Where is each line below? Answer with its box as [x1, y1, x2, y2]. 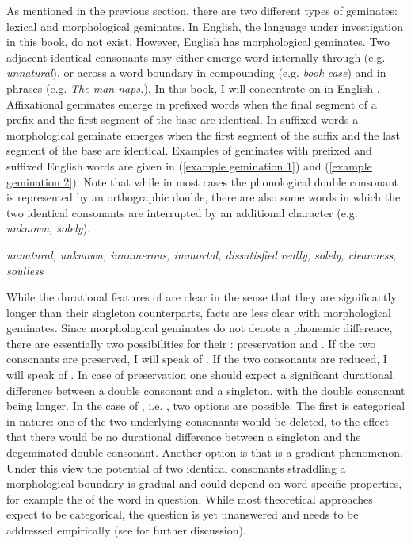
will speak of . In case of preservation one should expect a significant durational [6, 366, 393, 383]
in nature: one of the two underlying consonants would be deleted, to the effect [6, 412, 390, 429]
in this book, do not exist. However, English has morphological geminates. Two [6, 33, 390, 50]
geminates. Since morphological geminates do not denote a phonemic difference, [6, 320, 393, 336]
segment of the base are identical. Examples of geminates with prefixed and [6, 142, 372, 159]
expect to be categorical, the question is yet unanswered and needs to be [6, 506, 359, 523]
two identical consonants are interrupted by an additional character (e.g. [6, 204, 358, 220]
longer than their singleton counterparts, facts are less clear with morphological [6, 304, 391, 320]
